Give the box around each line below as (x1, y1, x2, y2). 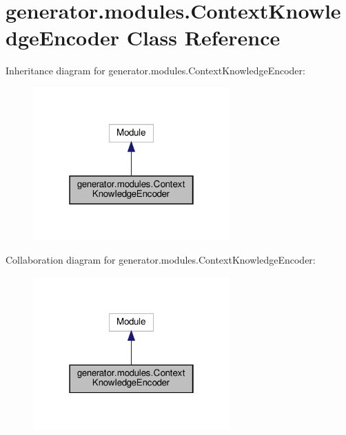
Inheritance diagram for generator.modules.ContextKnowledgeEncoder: (6, 63, 305, 78)
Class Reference (126, 23, 281, 52)
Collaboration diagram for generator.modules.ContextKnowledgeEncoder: (6, 253, 316, 267)
